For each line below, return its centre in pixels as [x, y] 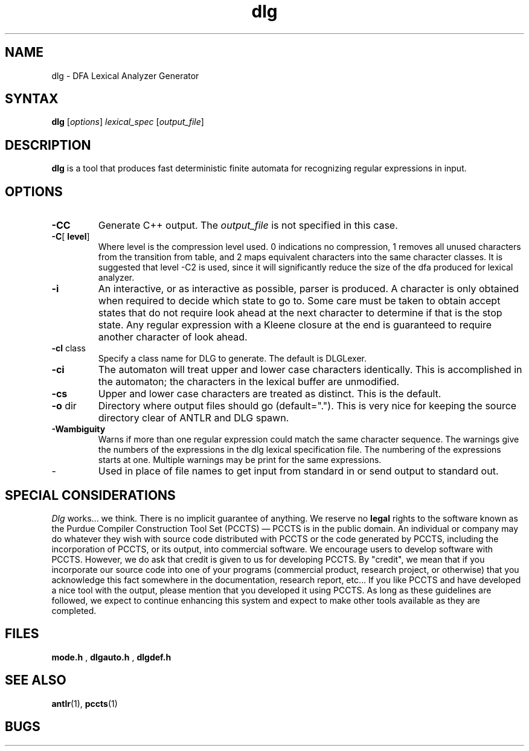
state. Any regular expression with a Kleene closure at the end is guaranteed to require [295, 325]
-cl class [69, 348]
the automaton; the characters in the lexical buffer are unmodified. [249, 382]
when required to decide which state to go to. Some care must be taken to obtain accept [299, 301]
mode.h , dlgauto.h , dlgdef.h [111, 657]
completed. [74, 610]
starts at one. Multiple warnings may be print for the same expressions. [240, 460]
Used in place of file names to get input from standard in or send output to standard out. [298, 471]
